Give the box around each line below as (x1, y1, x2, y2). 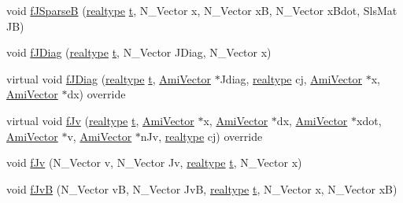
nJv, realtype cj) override (140, 127, 263, 144)
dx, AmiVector (276, 112, 348, 128)
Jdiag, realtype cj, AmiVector (220, 70, 363, 87)
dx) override (67, 86, 126, 102)
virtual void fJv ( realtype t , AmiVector (6, 112, 194, 128)
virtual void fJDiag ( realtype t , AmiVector (6, 70, 211, 87)
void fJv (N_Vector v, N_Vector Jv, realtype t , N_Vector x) (6, 154, 302, 171)
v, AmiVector (67, 127, 132, 144)
